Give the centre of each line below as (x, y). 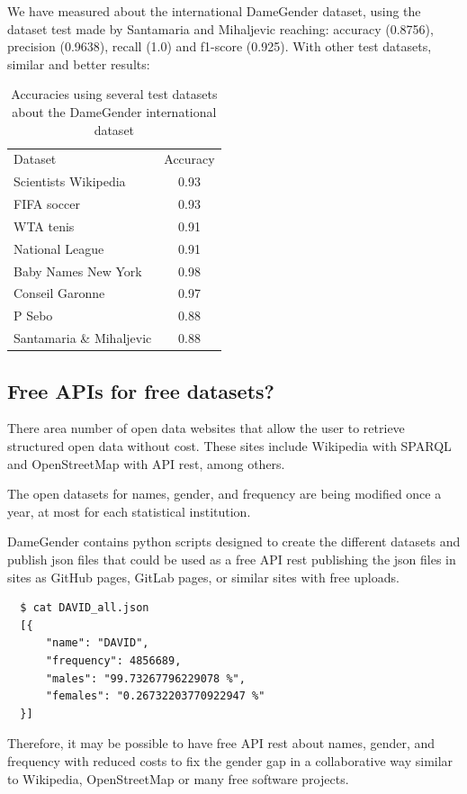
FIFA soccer (47, 204)
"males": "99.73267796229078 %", (145, 678)
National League (59, 248)
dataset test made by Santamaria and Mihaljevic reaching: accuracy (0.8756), (220, 28)
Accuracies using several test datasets (114, 94)
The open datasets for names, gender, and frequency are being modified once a (225, 494)
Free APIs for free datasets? (141, 390)
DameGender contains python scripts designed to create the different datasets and (234, 541)
